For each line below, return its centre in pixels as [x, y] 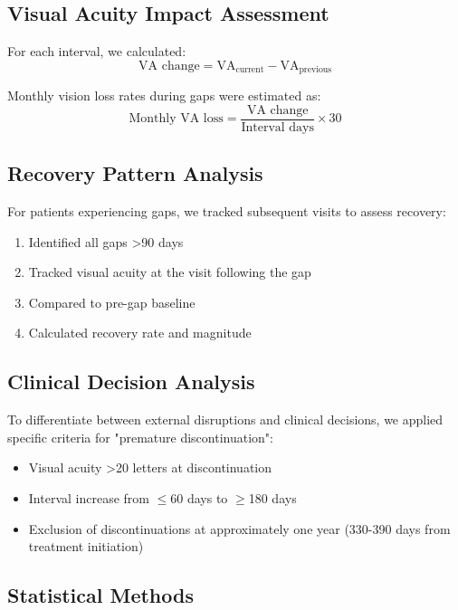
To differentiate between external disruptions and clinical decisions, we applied [225, 419]
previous [315, 70]
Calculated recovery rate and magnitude [140, 333]
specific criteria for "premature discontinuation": [140, 437]
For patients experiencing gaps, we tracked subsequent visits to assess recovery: [227, 211]
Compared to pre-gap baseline [112, 302]
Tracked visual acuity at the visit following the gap [170, 272]
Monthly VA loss [176, 119]
